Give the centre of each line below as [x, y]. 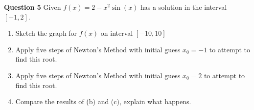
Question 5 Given [33, 7]
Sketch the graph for [46, 33]
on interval [117, 33]
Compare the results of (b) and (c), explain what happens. [103, 101]
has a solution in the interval [184, 7]
